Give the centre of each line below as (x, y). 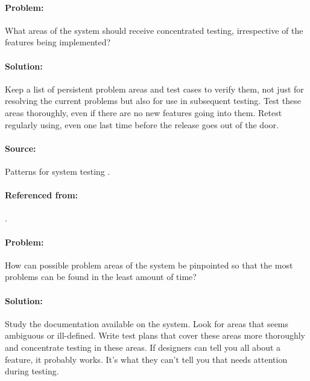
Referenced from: (42, 195)
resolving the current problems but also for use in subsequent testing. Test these (153, 101)
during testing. (32, 371)
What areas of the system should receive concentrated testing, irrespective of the (154, 30)
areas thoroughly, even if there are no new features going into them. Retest (144, 112)
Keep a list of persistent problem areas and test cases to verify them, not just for (154, 89)
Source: (21, 148)
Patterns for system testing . (58, 171)
